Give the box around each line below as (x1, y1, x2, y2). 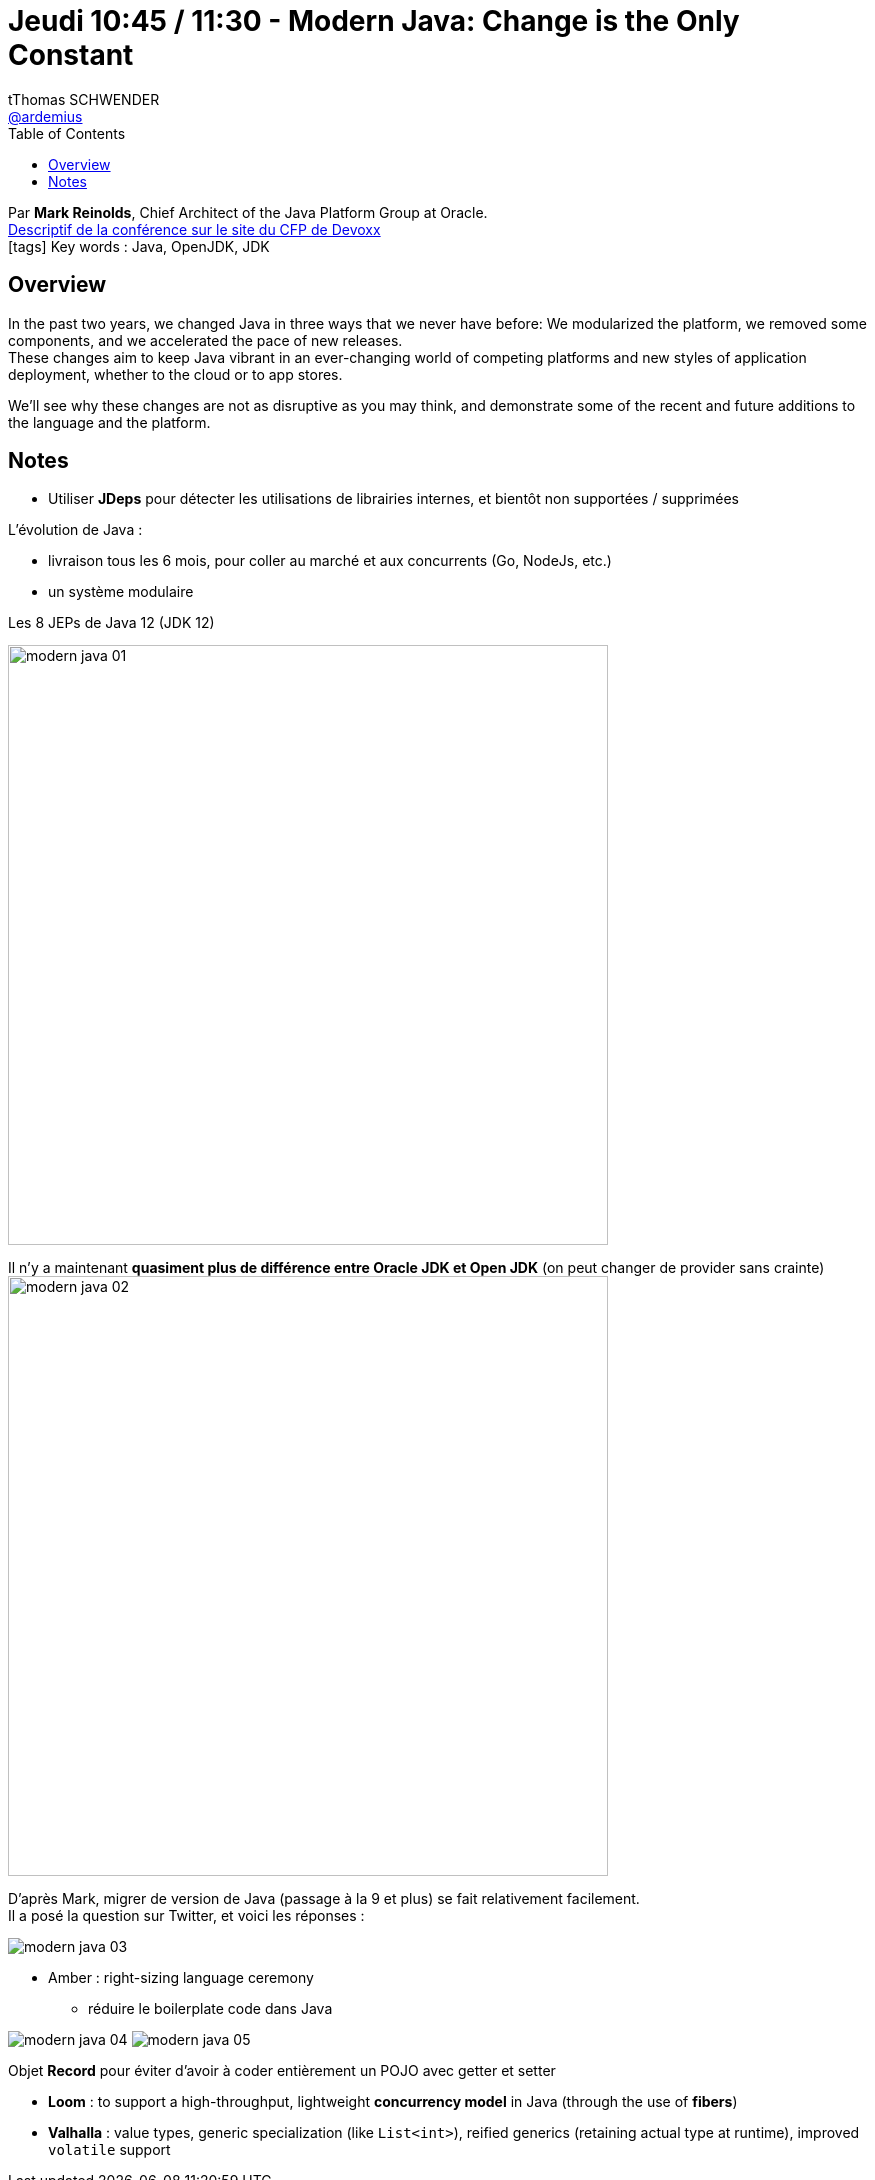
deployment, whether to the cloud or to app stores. (8, 365, 343, 383)
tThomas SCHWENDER (8, 90, 160, 108)
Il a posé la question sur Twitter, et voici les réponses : (8, 1907, 365, 1925)
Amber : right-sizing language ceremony (48, 1969, 314, 1987)
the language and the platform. (8, 413, 211, 431)
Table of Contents (8, 124, 126, 142)
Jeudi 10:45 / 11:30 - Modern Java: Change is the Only (8, 4, 740, 38)
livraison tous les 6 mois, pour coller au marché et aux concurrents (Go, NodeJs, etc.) (48, 552, 612, 570)
